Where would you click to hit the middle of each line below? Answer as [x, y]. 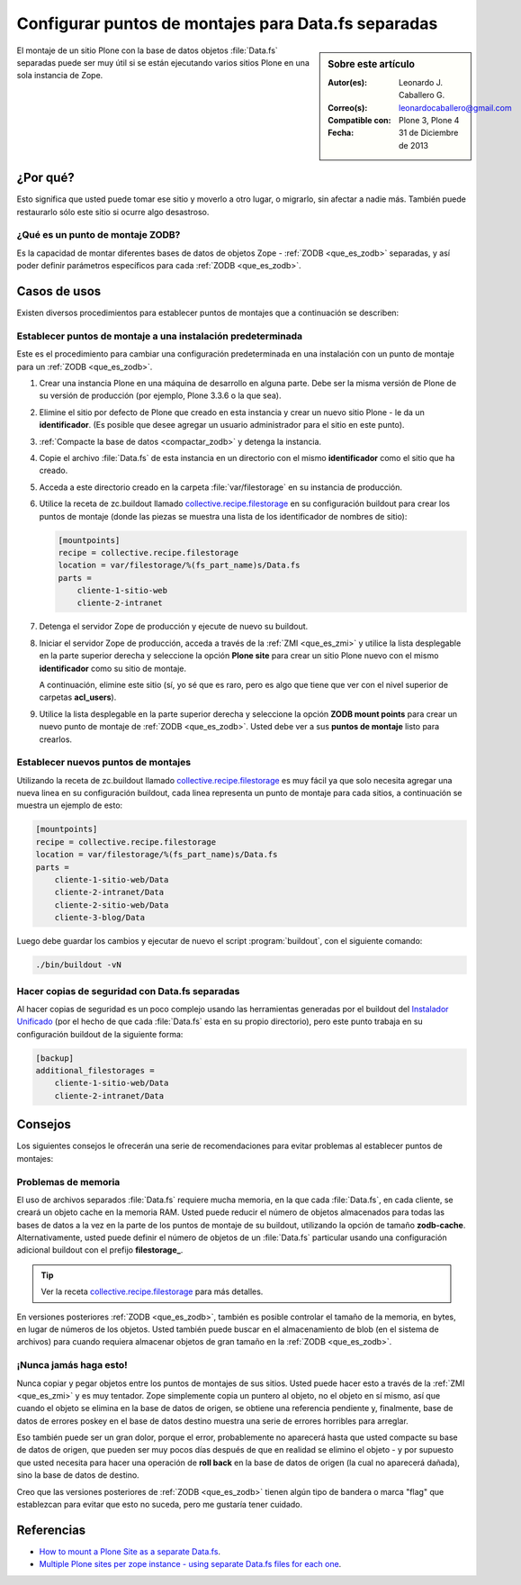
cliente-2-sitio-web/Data [112, 905]
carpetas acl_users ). [78, 697]
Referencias [51, 1530]
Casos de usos [59, 291]
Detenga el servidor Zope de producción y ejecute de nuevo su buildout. [174, 627]
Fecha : [341, 133]
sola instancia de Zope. [60, 76]
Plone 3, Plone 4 [429, 120]
